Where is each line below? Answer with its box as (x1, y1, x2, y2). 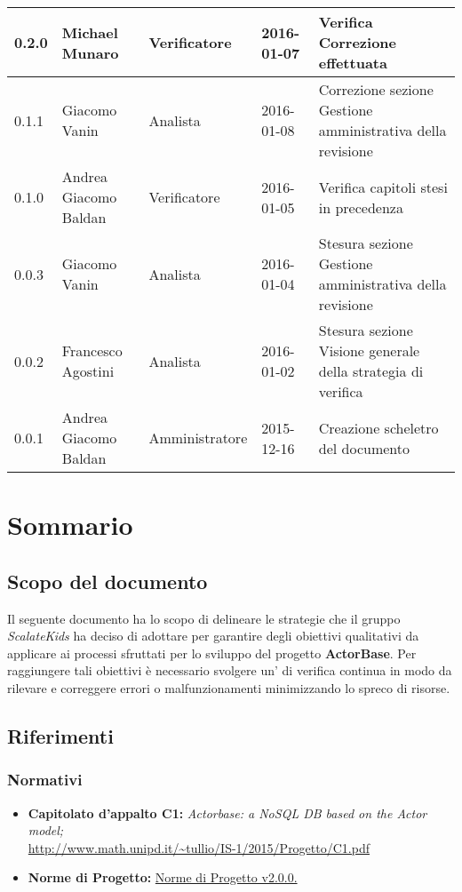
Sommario (7, 506, 133, 543)
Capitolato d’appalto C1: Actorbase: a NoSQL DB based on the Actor (28, 803, 427, 822)
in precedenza (318, 196, 403, 218)
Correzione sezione (318, 79, 434, 100)
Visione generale (318, 340, 420, 361)
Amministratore (148, 427, 248, 448)
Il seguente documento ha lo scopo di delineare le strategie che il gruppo (7, 609, 401, 627)
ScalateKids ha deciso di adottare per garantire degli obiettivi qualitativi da (7, 626, 419, 645)
